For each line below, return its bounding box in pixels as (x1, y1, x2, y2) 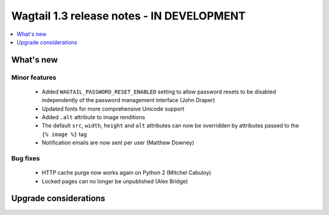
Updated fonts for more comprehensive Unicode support (41, 105, 185, 112)
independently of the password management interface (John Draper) (41, 97, 216, 104)
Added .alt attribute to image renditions (41, 114, 146, 121)
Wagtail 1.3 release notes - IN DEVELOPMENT (11, 9, 246, 22)
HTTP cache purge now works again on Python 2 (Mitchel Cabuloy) (41, 169, 211, 176)
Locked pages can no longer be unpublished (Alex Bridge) (41, 177, 188, 185)
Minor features (11, 73, 57, 81)
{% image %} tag (41, 131, 87, 138)
